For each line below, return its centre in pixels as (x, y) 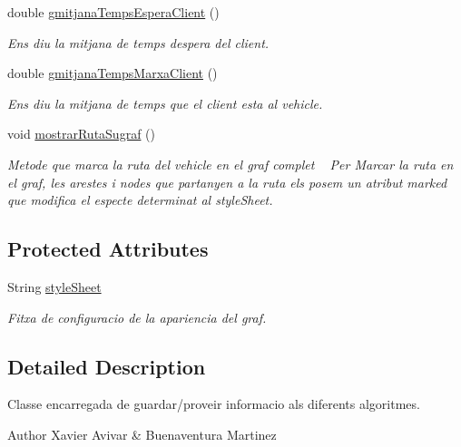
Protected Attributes (108, 249)
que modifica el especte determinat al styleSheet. (140, 200)
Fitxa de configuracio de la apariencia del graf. (137, 317)
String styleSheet (54, 286)
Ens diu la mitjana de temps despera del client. (138, 42)
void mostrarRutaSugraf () (81, 134)
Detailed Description (107, 366)
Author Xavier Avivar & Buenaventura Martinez (142, 434)
